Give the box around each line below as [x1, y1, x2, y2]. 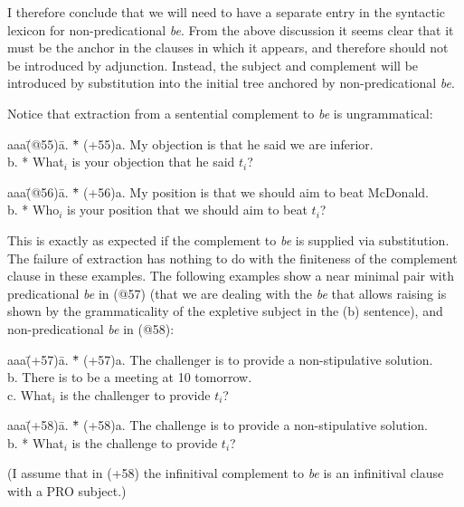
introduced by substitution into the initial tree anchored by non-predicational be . [7, 73, 455, 92]
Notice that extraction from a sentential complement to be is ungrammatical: [7, 103, 433, 122]
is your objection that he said [71, 152, 235, 171]
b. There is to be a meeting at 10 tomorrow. [7, 368, 252, 387]
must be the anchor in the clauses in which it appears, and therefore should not [7, 38, 449, 57]
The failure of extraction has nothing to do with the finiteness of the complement [7, 248, 458, 267]
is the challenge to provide [71, 433, 218, 452]
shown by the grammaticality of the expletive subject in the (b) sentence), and [7, 301, 443, 320]
